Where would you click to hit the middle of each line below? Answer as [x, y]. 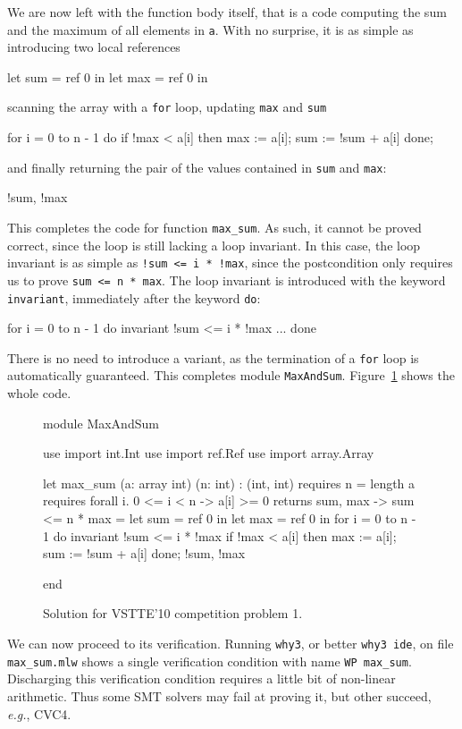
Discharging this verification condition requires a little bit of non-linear [202, 678]
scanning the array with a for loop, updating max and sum [167, 107]
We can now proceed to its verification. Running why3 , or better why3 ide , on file [231, 643]
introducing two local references [94, 47]
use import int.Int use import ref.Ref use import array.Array [209, 453]
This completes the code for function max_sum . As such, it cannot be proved [214, 227]
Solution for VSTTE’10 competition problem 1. [173, 613]
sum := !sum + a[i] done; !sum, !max [144, 553]
